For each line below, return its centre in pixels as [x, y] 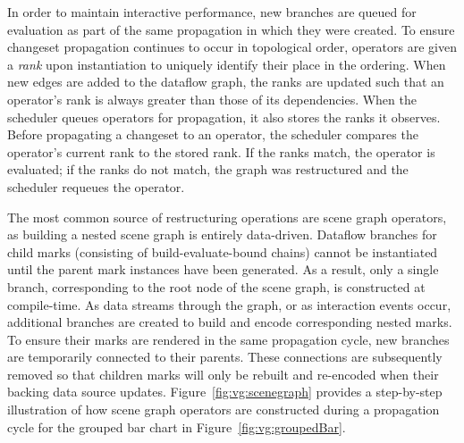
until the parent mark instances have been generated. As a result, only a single [223, 269]
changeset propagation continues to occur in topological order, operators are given [232, 47]
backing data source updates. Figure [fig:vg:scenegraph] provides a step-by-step [225, 392]
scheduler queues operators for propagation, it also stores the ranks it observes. [224, 117]
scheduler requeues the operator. [96, 186]
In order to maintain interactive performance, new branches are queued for [212, 12]
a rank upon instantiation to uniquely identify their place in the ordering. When [227, 64]
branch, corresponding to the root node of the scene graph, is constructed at [216, 286]
